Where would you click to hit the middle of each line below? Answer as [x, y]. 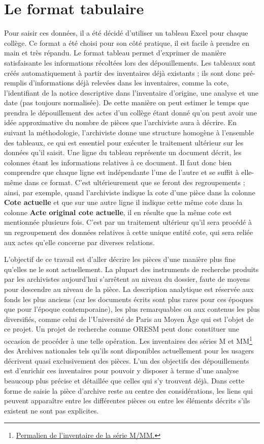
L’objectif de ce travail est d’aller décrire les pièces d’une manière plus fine [120, 259]
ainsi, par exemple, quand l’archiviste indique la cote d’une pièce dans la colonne [130, 192]
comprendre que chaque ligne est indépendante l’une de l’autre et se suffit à [122, 172]
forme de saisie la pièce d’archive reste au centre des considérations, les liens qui [128, 390]
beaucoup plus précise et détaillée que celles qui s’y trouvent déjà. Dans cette [124, 380]
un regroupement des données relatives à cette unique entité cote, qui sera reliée [129, 232]
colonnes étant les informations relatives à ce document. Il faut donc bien [118, 162]
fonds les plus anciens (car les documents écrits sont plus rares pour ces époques [129, 299]
